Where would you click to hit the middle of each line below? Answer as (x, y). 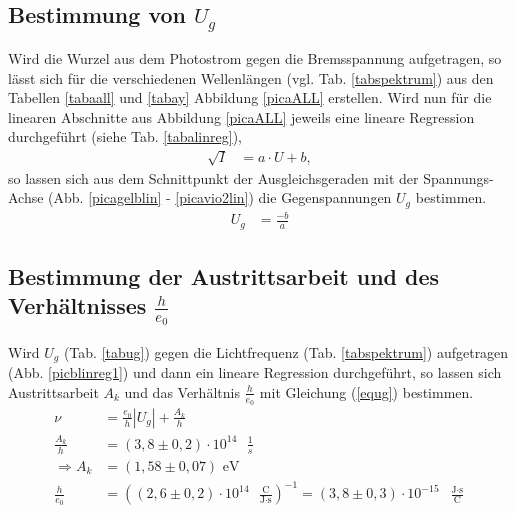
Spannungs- (458, 177)
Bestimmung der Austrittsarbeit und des (224, 275)
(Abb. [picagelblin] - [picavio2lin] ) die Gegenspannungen (220, 197)
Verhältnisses (77, 305)
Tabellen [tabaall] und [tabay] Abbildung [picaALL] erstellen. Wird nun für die (250, 97)
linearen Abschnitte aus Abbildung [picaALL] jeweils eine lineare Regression (241, 116)
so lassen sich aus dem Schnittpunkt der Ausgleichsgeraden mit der (213, 177)
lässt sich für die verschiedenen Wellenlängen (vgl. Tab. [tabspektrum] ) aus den (251, 77)
